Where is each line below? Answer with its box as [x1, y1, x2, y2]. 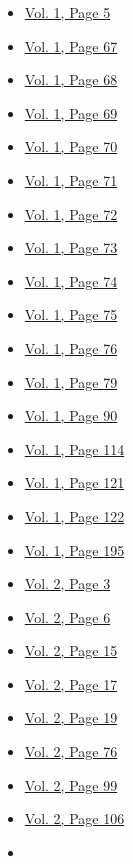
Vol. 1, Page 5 [24, 2, 111, 22]
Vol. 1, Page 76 [24, 337, 118, 358]
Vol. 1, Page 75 [24, 304, 118, 325]
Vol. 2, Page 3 [24, 573, 111, 594]
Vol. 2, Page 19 [24, 707, 118, 728]
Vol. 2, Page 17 [24, 673, 118, 694]
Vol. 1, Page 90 [24, 405, 118, 426]
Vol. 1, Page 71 [24, 169, 118, 190]
